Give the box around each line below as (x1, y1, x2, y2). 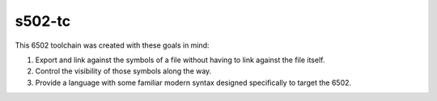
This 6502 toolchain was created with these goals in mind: (15, 40, 210, 50)
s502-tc (15, 12, 71, 30)
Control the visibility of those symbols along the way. (35, 66, 212, 76)
